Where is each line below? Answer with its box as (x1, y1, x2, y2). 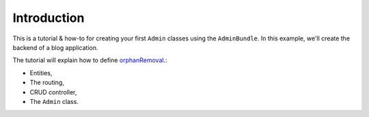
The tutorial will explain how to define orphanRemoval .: (12, 56, 167, 64)
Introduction (12, 10, 85, 25)
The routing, (29, 79, 64, 87)
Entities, (29, 68, 53, 77)
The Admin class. (29, 97, 79, 105)
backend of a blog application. (12, 43, 98, 51)
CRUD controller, (29, 88, 77, 96)
